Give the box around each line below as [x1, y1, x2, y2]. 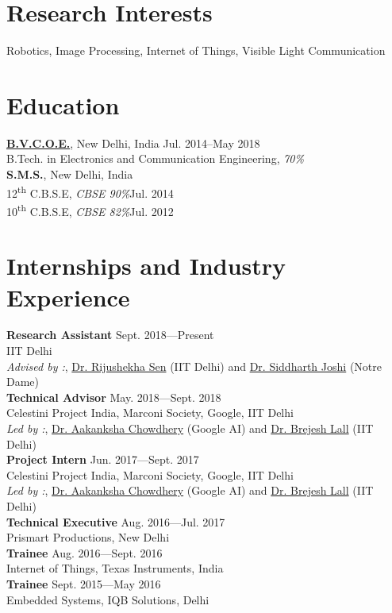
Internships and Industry [6, 249, 286, 282]
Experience [6, 280, 130, 313]
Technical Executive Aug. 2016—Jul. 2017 [6, 513, 225, 530]
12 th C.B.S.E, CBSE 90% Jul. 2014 [6, 182, 174, 201]
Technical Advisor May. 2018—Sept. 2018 [6, 388, 221, 405]
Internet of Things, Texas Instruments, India [6, 560, 224, 576]
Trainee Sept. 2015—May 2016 [6, 575, 161, 592]
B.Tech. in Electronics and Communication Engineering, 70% [6, 150, 304, 167]
